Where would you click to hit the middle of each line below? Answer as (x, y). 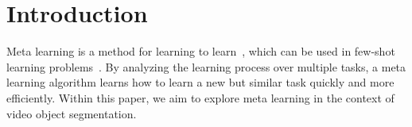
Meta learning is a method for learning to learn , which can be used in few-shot (201, 51)
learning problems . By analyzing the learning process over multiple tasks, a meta (206, 66)
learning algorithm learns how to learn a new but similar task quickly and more (200, 82)
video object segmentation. (72, 113)
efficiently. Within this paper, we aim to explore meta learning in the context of (200, 97)
